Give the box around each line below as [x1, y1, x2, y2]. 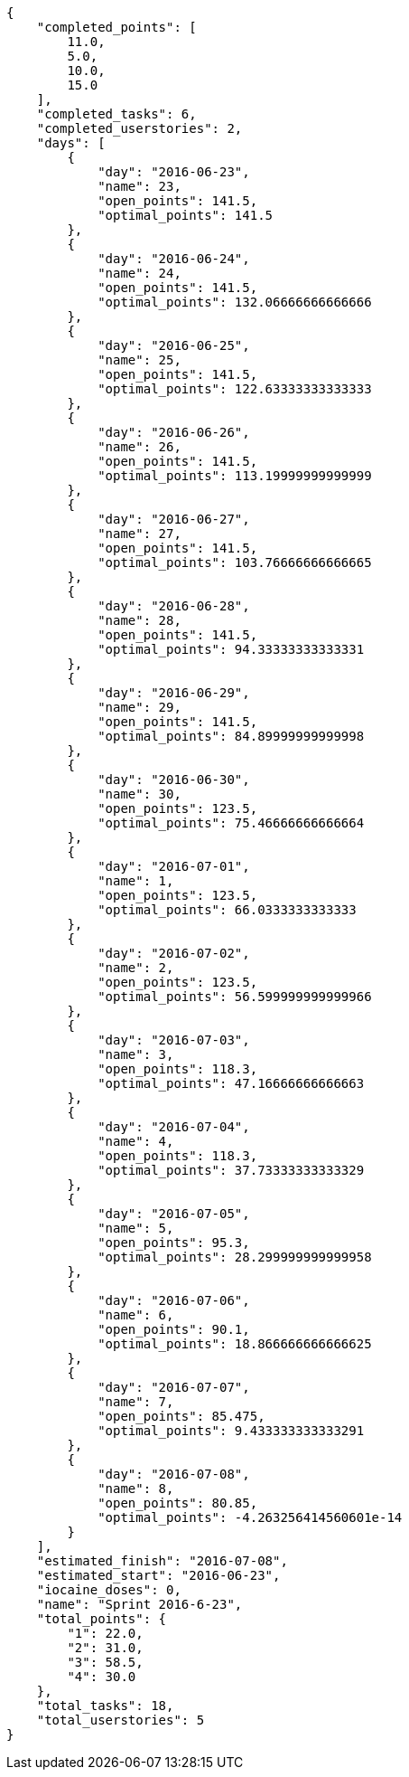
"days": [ [36, 136, 106, 150]
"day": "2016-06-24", [98, 251, 250, 266]
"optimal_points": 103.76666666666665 [98, 555, 372, 570]
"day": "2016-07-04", [98, 1120, 250, 1134]
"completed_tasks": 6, [36, 107, 197, 121]
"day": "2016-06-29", [98, 685, 250, 700]
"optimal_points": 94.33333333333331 [98, 642, 365, 657]
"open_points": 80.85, [98, 1496, 258, 1510]
